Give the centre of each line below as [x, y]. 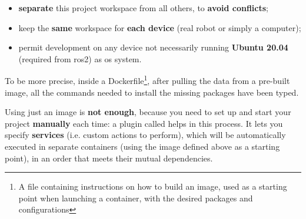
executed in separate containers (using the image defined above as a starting [142, 146]
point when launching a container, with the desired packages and [136, 198]
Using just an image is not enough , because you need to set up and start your [148, 112]
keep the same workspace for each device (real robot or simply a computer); [160, 27]
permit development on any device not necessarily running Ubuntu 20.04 [153, 47]
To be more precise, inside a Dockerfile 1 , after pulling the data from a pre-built [147, 80]
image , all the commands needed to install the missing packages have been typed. [152, 92]
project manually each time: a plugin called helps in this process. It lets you [144, 123]
